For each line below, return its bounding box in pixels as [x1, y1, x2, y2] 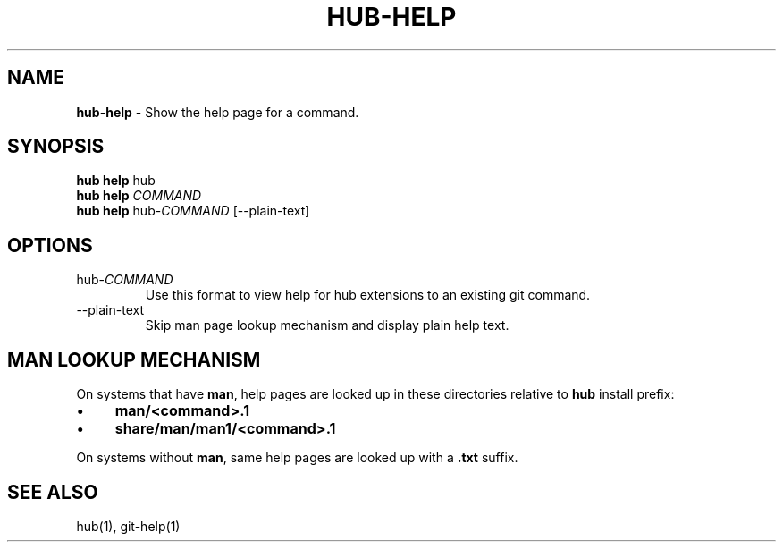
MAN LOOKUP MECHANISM [7, 348, 261, 371]
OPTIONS [7, 233, 93, 257]
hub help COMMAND [76, 188, 202, 204]
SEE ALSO [7, 480, 98, 503]
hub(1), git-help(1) [76, 518, 181, 534]
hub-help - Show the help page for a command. [76, 104, 359, 120]
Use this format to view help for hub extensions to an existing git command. [145, 287, 591, 303]
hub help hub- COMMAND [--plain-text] [76, 203, 310, 219]
